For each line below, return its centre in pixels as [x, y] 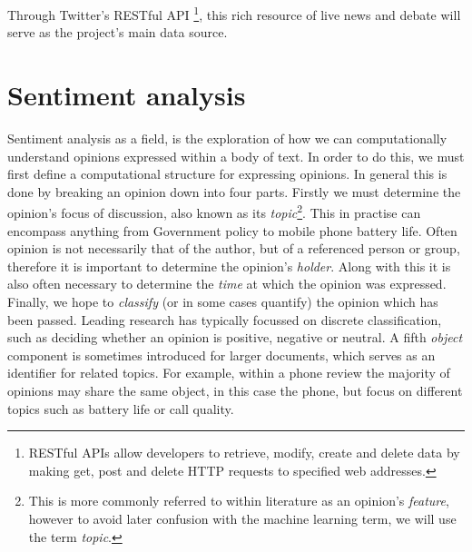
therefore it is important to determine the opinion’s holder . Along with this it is [229, 266]
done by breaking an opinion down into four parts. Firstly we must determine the [234, 191]
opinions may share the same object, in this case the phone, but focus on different [235, 390]
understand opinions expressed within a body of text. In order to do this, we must [236, 156]
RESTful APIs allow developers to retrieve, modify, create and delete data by [244, 453]
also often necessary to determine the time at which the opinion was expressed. [227, 284]
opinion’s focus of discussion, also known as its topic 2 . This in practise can [214, 211]
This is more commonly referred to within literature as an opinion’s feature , [239, 501]
